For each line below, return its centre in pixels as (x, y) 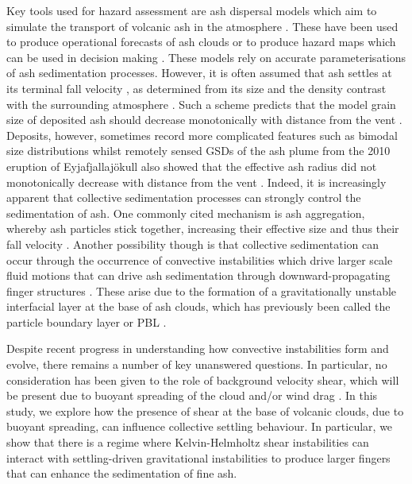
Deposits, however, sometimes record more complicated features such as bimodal (202, 135)
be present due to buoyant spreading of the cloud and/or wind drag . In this (192, 395)
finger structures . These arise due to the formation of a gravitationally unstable (202, 290)
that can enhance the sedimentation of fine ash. (122, 473)
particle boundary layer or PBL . (87, 321)
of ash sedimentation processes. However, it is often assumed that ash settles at (199, 73)
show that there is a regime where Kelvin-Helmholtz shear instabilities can (188, 442)
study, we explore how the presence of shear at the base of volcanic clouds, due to (205, 410)
